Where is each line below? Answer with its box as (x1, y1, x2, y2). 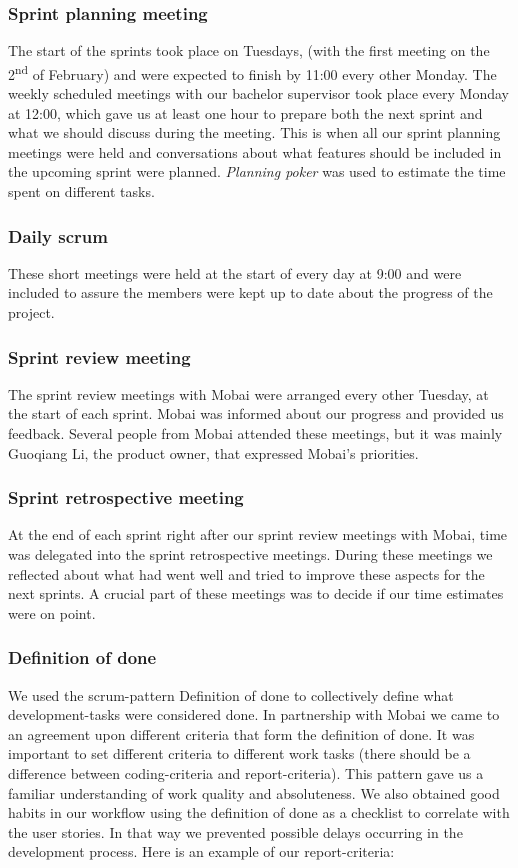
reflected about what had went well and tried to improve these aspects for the (8, 563, 485, 584)
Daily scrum (8, 223, 108, 248)
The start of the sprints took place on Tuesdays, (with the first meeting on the (8, 40, 490, 61)
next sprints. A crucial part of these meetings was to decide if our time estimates (8, 583, 504, 604)
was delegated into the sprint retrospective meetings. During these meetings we (8, 544, 493, 565)
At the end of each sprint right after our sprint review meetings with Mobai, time (8, 524, 508, 545)
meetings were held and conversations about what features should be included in (8, 141, 502, 162)
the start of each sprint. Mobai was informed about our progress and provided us (8, 403, 504, 424)
